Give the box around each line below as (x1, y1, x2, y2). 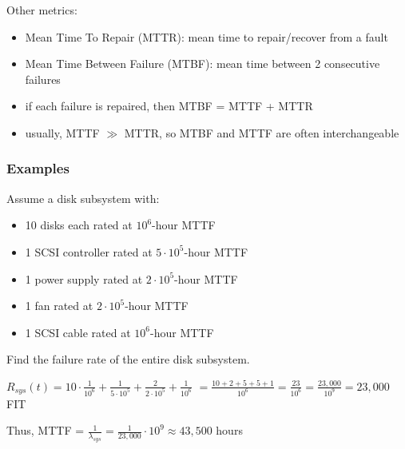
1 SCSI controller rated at (25, 243, 153, 260)
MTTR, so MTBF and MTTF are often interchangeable (124, 124, 399, 141)
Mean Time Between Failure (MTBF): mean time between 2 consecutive (25, 55, 380, 72)
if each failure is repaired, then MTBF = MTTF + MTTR (25, 97, 313, 114)
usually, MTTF (25, 124, 100, 141)
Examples (6, 158, 69, 178)
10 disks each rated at (25, 217, 133, 233)
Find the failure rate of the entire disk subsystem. (6, 351, 250, 368)
